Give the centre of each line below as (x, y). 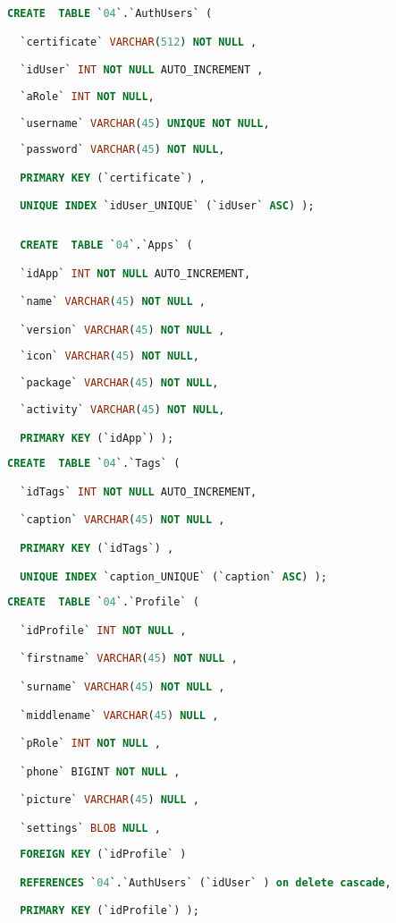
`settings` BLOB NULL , (90, 828)
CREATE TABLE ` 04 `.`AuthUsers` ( (110, 13)
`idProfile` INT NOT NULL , (103, 630)
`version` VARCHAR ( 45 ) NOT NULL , (122, 330)
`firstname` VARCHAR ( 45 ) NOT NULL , (129, 659)
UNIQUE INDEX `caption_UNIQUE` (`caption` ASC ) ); (173, 576)
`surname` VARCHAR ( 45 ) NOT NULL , (122, 686)
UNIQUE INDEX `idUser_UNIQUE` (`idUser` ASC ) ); (167, 206)
